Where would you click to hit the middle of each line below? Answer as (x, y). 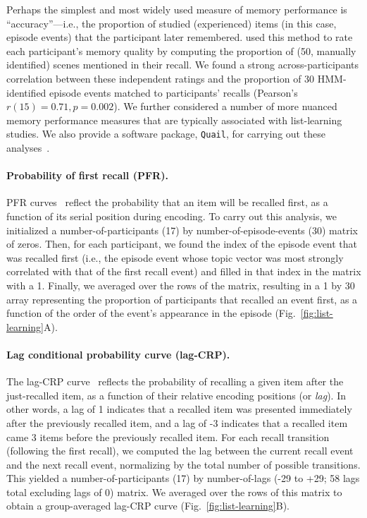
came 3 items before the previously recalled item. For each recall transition (168, 436)
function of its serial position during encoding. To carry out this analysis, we (172, 216)
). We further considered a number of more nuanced (225, 106)
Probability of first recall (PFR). (87, 175)
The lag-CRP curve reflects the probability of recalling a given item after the (175, 381)
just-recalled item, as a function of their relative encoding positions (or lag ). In (176, 395)
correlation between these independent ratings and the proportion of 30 (161, 78)
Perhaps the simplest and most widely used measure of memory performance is (177, 9)
